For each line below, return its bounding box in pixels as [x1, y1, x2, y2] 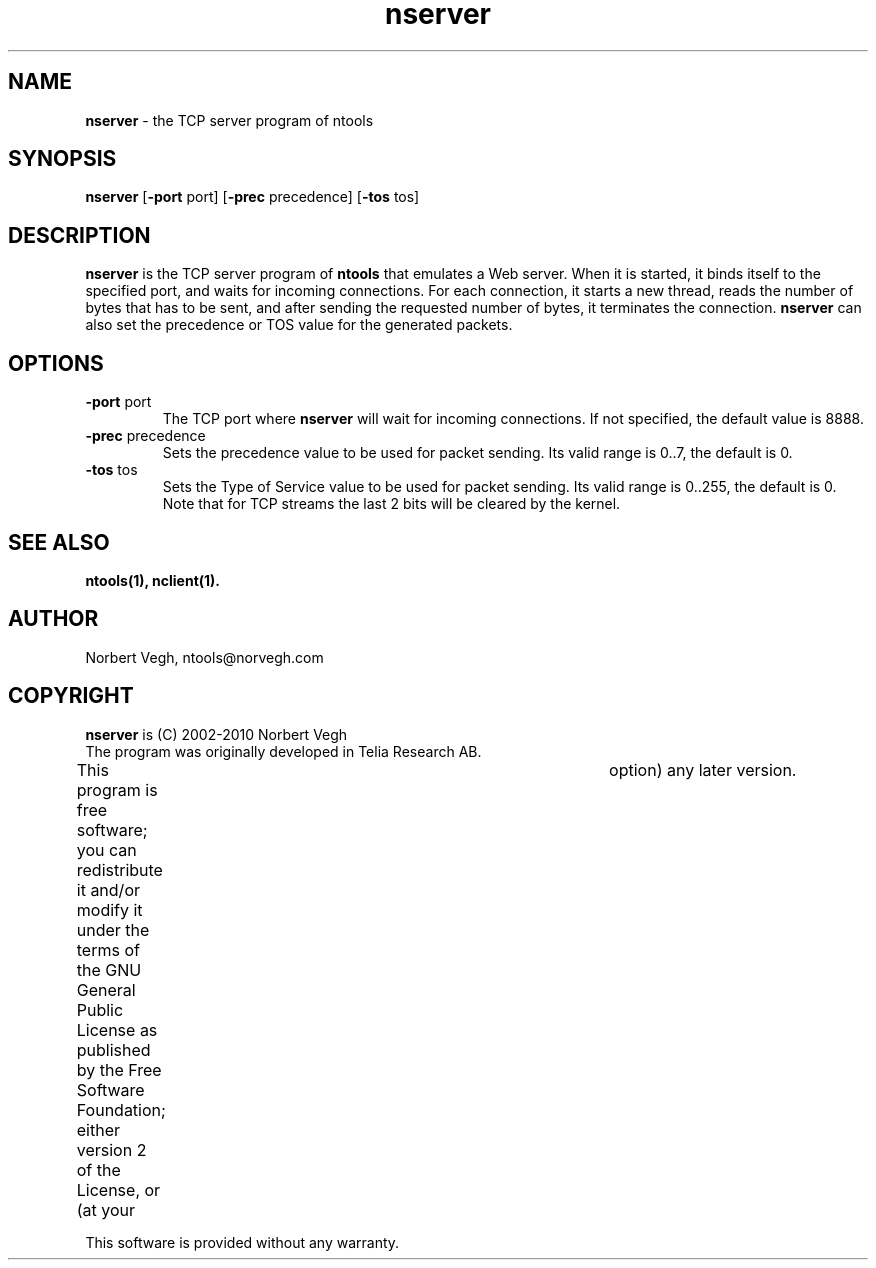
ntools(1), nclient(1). [85, 571, 221, 589]
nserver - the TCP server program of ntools [85, 111, 374, 129]
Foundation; [76, 1099, 166, 1120]
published [76, 1039, 151, 1060]
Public [76, 999, 124, 1020]
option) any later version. [609, 759, 797, 780]
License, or [76, 1179, 161, 1200]
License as [76, 1019, 158, 1040]
